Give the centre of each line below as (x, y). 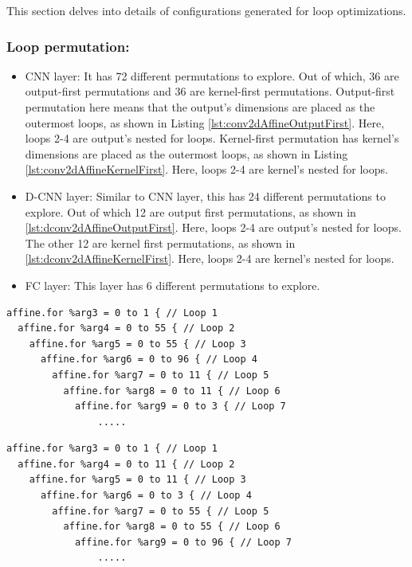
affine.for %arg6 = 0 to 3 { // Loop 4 (146, 496)
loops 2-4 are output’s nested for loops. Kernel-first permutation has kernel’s (212, 138)
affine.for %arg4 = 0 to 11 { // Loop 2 (126, 464)
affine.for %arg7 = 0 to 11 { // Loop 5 (161, 375)
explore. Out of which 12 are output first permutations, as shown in (190, 211)
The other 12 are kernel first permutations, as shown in (160, 242)
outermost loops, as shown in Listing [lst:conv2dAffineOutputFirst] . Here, (205, 122)
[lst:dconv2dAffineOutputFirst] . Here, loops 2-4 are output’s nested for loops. (213, 227)
